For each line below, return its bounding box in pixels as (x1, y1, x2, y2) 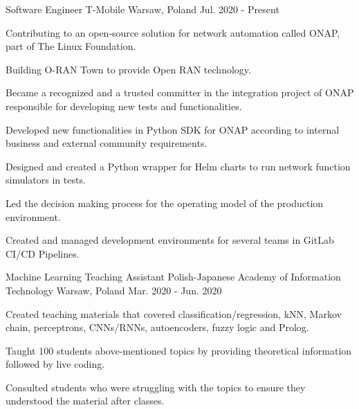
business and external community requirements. (6, 136, 208, 150)
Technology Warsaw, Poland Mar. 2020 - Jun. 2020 (6, 283, 222, 297)
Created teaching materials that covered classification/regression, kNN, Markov (6, 306, 342, 321)
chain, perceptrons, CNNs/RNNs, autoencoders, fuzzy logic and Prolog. (6, 320, 309, 335)
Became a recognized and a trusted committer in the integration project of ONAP (6, 85, 354, 100)
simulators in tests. (6, 172, 86, 187)
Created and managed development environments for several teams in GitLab (6, 233, 334, 247)
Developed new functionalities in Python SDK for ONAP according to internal (6, 122, 340, 136)
